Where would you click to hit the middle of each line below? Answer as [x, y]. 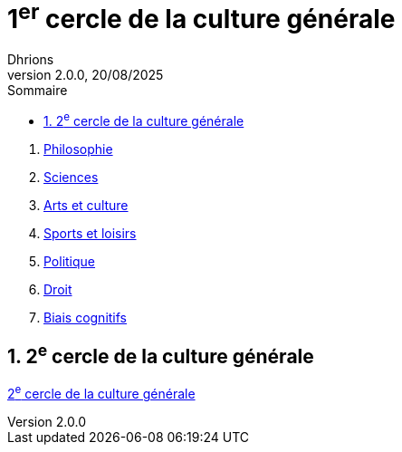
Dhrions [31, 60]
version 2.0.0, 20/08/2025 [86, 75]
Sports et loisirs [90, 233]
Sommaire [38, 91]
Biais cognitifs [85, 317]
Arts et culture [86, 205]
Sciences [71, 177]
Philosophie [78, 149]
